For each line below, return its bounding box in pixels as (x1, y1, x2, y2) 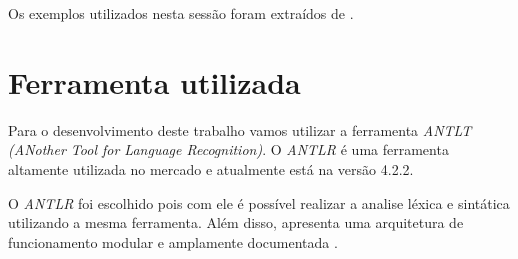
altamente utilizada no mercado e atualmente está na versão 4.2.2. (8, 158, 414, 179)
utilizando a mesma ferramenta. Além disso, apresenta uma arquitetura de (8, 212, 464, 233)
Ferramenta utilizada (8, 61, 301, 102)
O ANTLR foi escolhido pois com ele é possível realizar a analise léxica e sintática (8, 192, 510, 213)
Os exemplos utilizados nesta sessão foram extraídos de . (8, 3, 354, 23)
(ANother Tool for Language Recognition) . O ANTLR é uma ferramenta (8, 139, 449, 160)
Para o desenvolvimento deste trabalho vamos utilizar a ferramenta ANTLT (8, 119, 472, 140)
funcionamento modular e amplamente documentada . (8, 231, 338, 252)
